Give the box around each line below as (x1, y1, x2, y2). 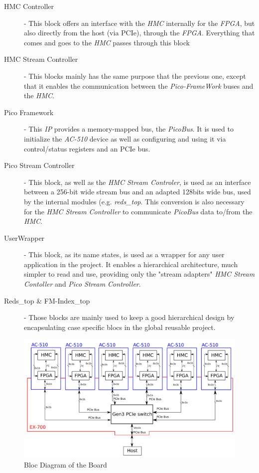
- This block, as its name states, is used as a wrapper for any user (24, 249, 225, 260)
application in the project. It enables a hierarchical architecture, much (24, 259, 238, 269)
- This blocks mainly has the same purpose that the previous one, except (24, 70, 246, 81)
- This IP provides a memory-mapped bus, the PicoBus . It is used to (24, 124, 234, 134)
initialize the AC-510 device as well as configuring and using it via (24, 133, 226, 144)
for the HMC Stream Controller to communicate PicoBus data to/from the (24, 206, 253, 216)
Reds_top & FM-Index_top (4, 295, 90, 306)
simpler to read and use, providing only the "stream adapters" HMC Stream (24, 269, 255, 279)
